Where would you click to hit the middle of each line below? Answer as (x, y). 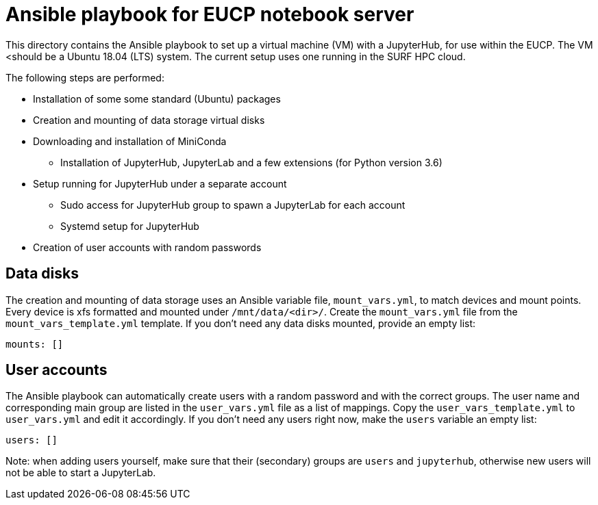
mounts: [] (35, 344)
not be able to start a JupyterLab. (81, 473)
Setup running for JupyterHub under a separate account (160, 183)
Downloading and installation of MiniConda (130, 141)
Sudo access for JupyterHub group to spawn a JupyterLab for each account (233, 205)
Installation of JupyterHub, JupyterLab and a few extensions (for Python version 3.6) (251, 162)
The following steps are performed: (85, 77)
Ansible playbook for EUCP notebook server (210, 14)
